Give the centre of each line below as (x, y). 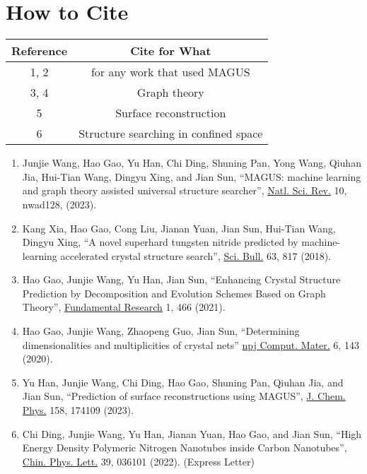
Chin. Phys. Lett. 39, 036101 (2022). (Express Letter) (138, 461)
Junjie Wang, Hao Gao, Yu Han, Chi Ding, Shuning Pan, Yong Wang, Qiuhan (192, 163)
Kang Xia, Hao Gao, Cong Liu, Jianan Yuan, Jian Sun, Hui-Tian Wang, (179, 228)
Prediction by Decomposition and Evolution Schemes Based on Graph (174, 293)
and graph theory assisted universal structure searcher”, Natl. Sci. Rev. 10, (185, 190)
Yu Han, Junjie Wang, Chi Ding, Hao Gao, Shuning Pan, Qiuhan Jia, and (183, 382)
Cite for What (171, 51)
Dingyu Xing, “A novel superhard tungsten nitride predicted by (160, 242)
